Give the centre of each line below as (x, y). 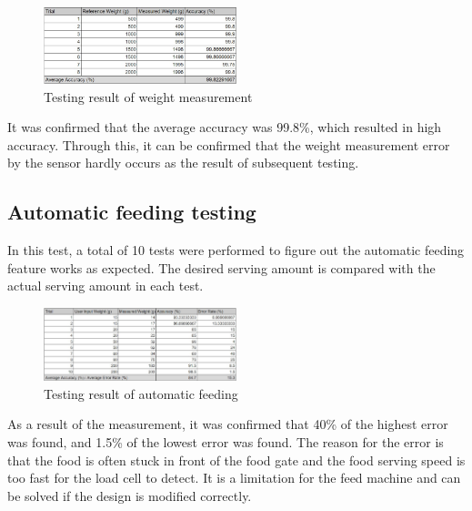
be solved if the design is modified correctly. (130, 495)
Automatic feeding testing (132, 212)
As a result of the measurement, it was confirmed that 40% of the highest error (228, 424)
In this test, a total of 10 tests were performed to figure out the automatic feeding (236, 250)
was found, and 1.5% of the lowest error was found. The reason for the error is (226, 441)
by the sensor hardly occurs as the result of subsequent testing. (183, 163)
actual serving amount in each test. (105, 286)
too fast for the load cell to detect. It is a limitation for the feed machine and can (234, 478)
